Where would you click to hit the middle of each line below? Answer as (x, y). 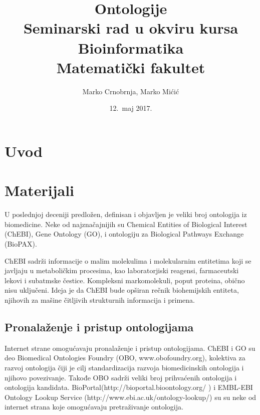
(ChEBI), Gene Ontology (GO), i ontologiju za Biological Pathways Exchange (124, 234)
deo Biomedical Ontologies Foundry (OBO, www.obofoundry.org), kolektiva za (125, 358)
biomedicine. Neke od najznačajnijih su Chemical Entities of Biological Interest (126, 224)
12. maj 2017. (131, 108)
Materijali (40, 190)
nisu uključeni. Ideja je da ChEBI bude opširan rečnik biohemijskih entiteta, (122, 290)
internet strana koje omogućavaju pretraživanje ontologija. (94, 407)
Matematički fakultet (131, 67)
